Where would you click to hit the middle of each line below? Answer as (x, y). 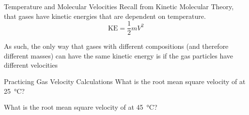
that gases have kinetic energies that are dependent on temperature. (105, 16)
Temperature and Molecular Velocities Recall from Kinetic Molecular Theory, (119, 6)
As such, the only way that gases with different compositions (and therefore (116, 46)
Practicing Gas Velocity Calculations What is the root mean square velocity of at (125, 81)
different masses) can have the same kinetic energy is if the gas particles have (119, 55)
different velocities (31, 65)
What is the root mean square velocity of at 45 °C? (81, 107)
